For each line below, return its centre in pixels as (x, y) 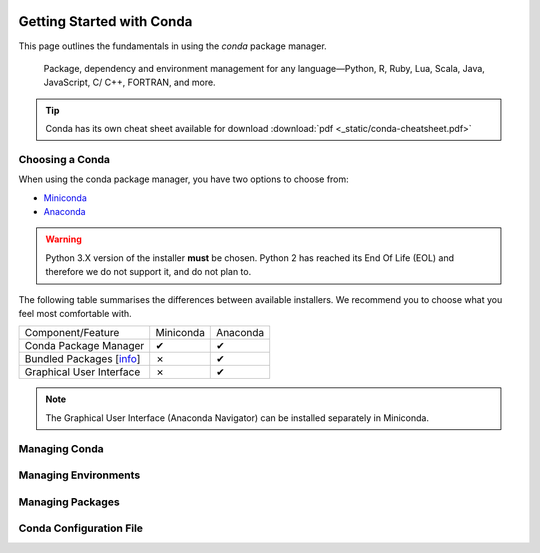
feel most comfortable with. (75, 313)
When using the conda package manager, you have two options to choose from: (183, 179)
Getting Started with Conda (105, 21)
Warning (63, 239)
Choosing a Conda (64, 159)
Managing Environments (79, 475)
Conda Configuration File (81, 528)
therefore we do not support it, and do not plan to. (148, 272)
